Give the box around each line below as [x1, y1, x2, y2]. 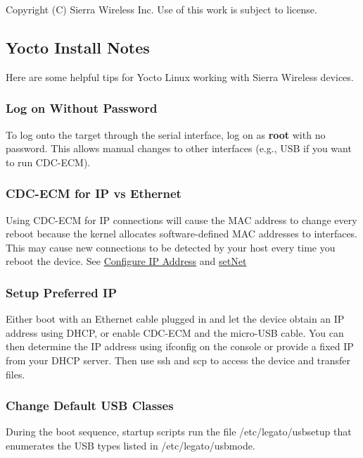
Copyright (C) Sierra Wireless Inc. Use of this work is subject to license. [6, 2, 317, 16]
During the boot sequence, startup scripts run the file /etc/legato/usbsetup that [6, 424, 352, 439]
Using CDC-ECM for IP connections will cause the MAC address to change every [6, 212, 357, 227]
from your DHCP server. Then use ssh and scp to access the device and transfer [6, 352, 351, 367]
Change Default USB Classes [6, 397, 174, 414]
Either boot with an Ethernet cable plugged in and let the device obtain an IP [6, 311, 345, 326]
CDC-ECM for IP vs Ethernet [6, 185, 181, 202]
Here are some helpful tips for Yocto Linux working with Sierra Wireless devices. [6, 69, 354, 84]
